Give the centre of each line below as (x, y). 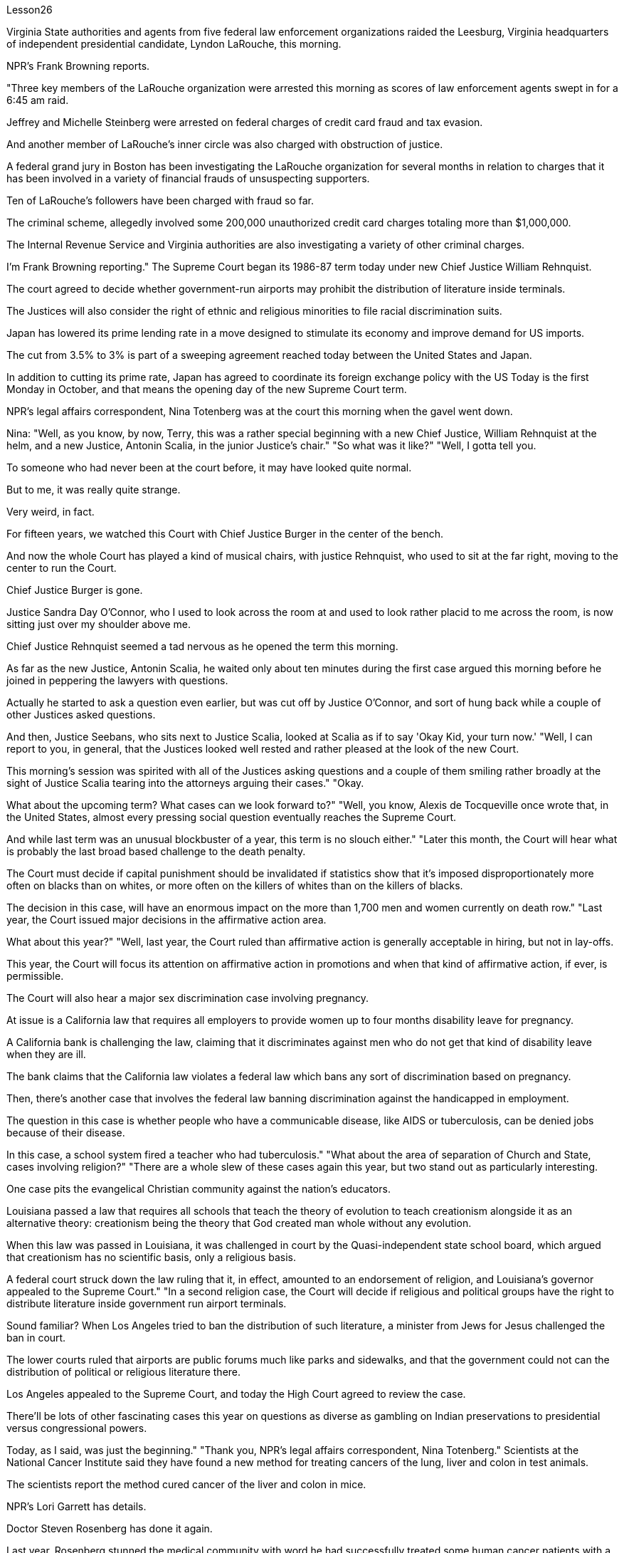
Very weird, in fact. (51, 512)
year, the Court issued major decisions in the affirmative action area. (166, 920)
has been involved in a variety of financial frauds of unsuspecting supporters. (188, 178)
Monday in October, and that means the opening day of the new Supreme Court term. (207, 389)
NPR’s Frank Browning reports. (78, 66)
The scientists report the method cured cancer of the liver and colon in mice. (186, 1484)
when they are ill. (46, 1054)
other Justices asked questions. (81, 715)
